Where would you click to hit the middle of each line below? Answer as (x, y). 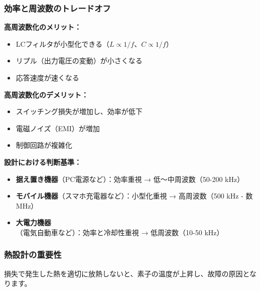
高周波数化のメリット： (43, 27)
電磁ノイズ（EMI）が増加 (58, 128)
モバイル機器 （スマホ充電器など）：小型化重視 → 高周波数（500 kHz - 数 (134, 196)
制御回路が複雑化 (44, 145)
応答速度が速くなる (47, 77)
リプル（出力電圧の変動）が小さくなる (79, 61)
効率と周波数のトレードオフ (57, 8)
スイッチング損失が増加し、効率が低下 (79, 111)
